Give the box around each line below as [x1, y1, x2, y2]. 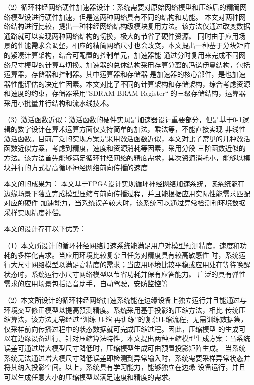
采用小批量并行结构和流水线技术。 [4, 97, 113, 108]
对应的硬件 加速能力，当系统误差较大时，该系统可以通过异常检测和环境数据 [4, 198, 246, 208]
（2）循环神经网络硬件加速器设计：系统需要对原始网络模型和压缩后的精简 [4, 2, 240, 12]
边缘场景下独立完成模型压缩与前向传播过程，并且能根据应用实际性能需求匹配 [4, 188, 250, 198]
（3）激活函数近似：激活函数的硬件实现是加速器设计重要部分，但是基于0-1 [4, 114, 242, 124]
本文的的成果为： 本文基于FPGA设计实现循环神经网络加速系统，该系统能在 [4, 179, 245, 189]
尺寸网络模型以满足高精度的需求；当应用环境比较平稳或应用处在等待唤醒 [17, 259, 250, 270]
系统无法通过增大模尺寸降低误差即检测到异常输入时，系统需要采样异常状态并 [4, 352, 250, 362]
